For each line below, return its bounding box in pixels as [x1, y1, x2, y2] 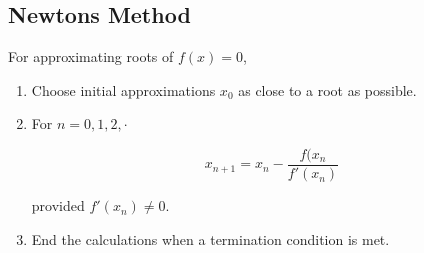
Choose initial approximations [31, 79, 216, 100]
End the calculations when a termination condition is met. [31, 228, 390, 249]
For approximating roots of [8, 46, 174, 67]
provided [31, 195, 85, 216]
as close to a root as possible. [238, 79, 417, 100]
